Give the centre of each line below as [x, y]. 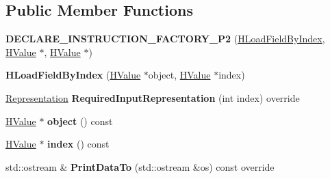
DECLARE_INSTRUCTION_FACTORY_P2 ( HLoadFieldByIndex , [165, 39]
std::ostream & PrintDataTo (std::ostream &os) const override [140, 166]
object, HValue [179, 75]
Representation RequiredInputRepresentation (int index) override [153, 97]
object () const [80, 121]
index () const [78, 144]
